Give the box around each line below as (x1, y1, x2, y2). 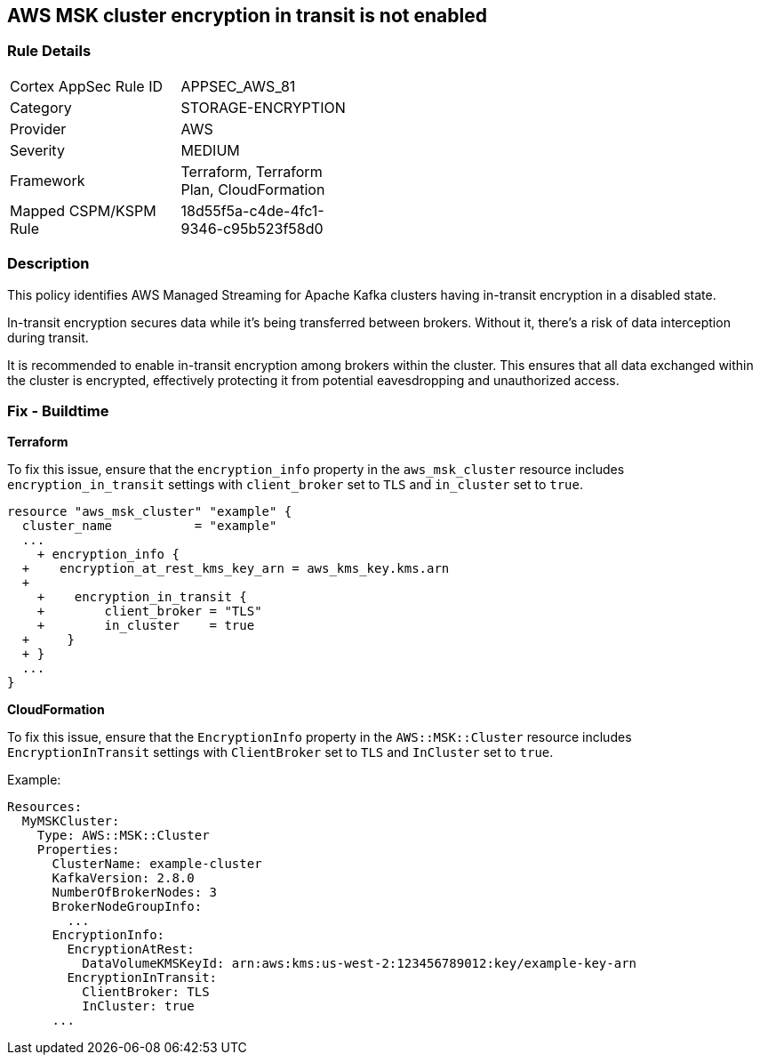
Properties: (36, 842, 120, 857)
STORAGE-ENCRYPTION (180, 98, 346, 117)
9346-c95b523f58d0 (180, 219, 324, 237)
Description (7, 254, 90, 273)
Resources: (7, 800, 83, 815)
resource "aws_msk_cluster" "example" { (7, 504, 292, 519)
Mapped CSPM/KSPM (10, 201, 156, 220)
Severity (10, 141, 65, 159)
